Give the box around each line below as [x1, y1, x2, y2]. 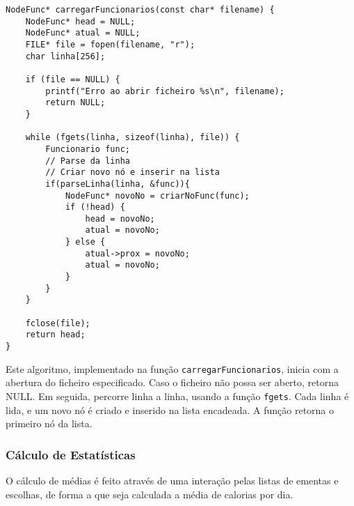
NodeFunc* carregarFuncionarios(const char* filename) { [6, 5, 275, 15]
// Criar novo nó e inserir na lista [45, 167, 220, 178]
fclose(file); [25, 318, 90, 328]
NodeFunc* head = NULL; [25, 16, 136, 26]
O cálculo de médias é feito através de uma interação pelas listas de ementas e [6, 473, 339, 487]
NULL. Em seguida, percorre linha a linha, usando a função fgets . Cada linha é [6, 388, 349, 403]
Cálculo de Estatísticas [6, 445, 136, 463]
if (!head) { [65, 202, 125, 213]
